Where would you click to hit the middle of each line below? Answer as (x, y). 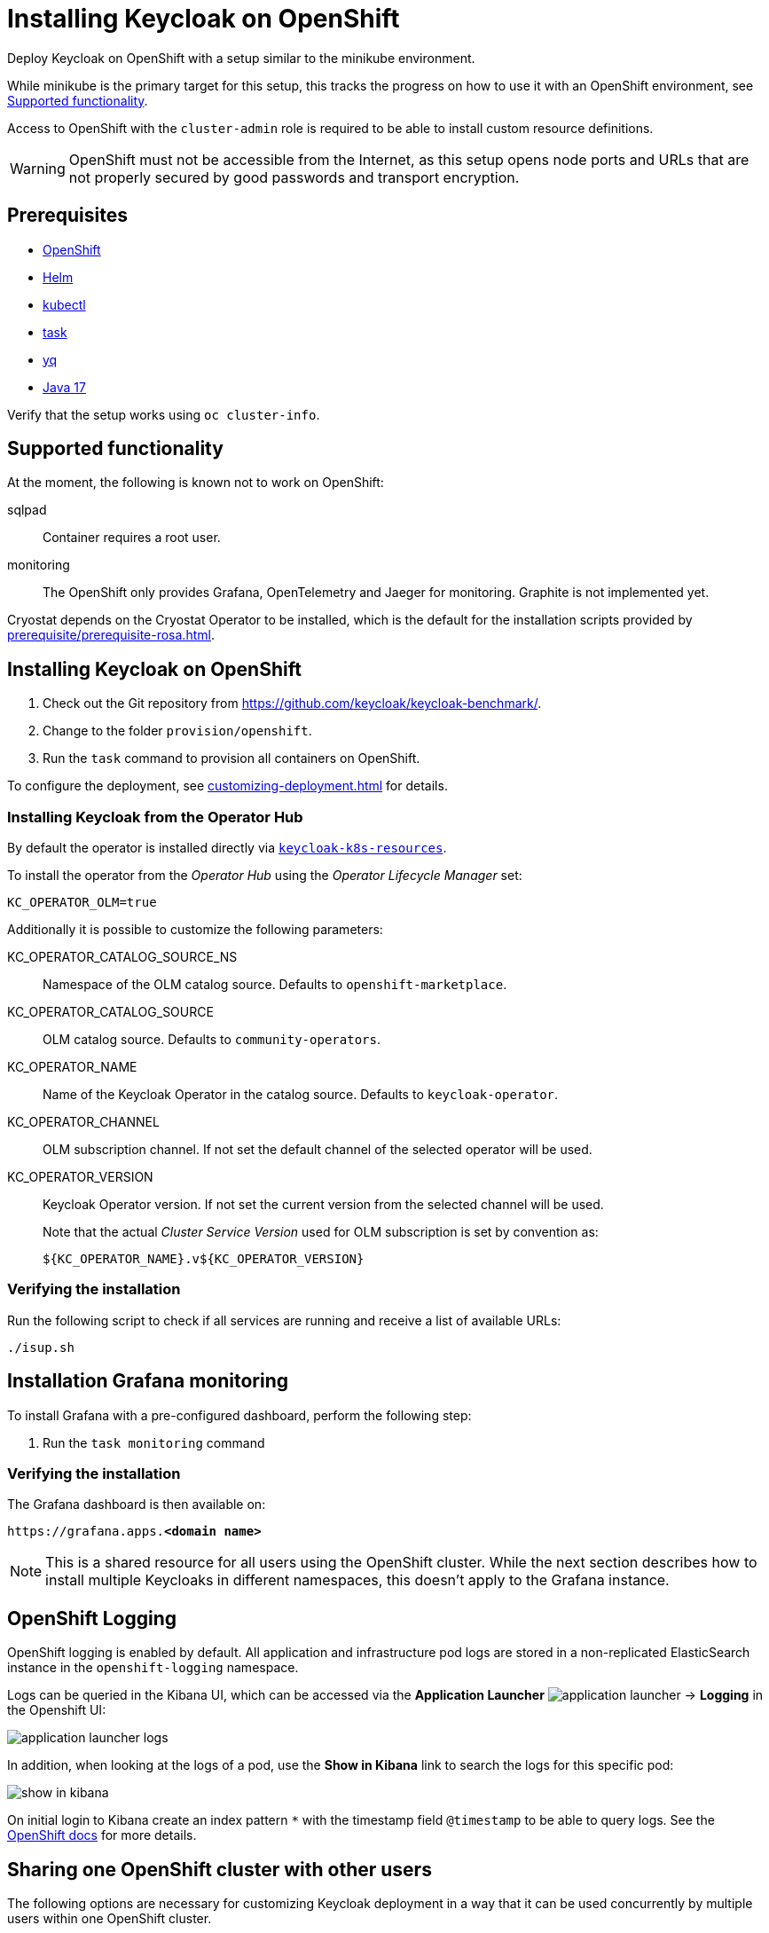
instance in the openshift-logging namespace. (153, 1668)
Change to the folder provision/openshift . (177, 731)
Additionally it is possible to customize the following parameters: (195, 930)
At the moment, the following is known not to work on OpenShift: (196, 483)
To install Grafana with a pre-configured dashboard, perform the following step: (239, 1415)
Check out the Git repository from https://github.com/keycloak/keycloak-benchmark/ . (292, 703)
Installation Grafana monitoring (148, 1381)
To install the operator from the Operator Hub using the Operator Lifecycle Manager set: (265, 876)
